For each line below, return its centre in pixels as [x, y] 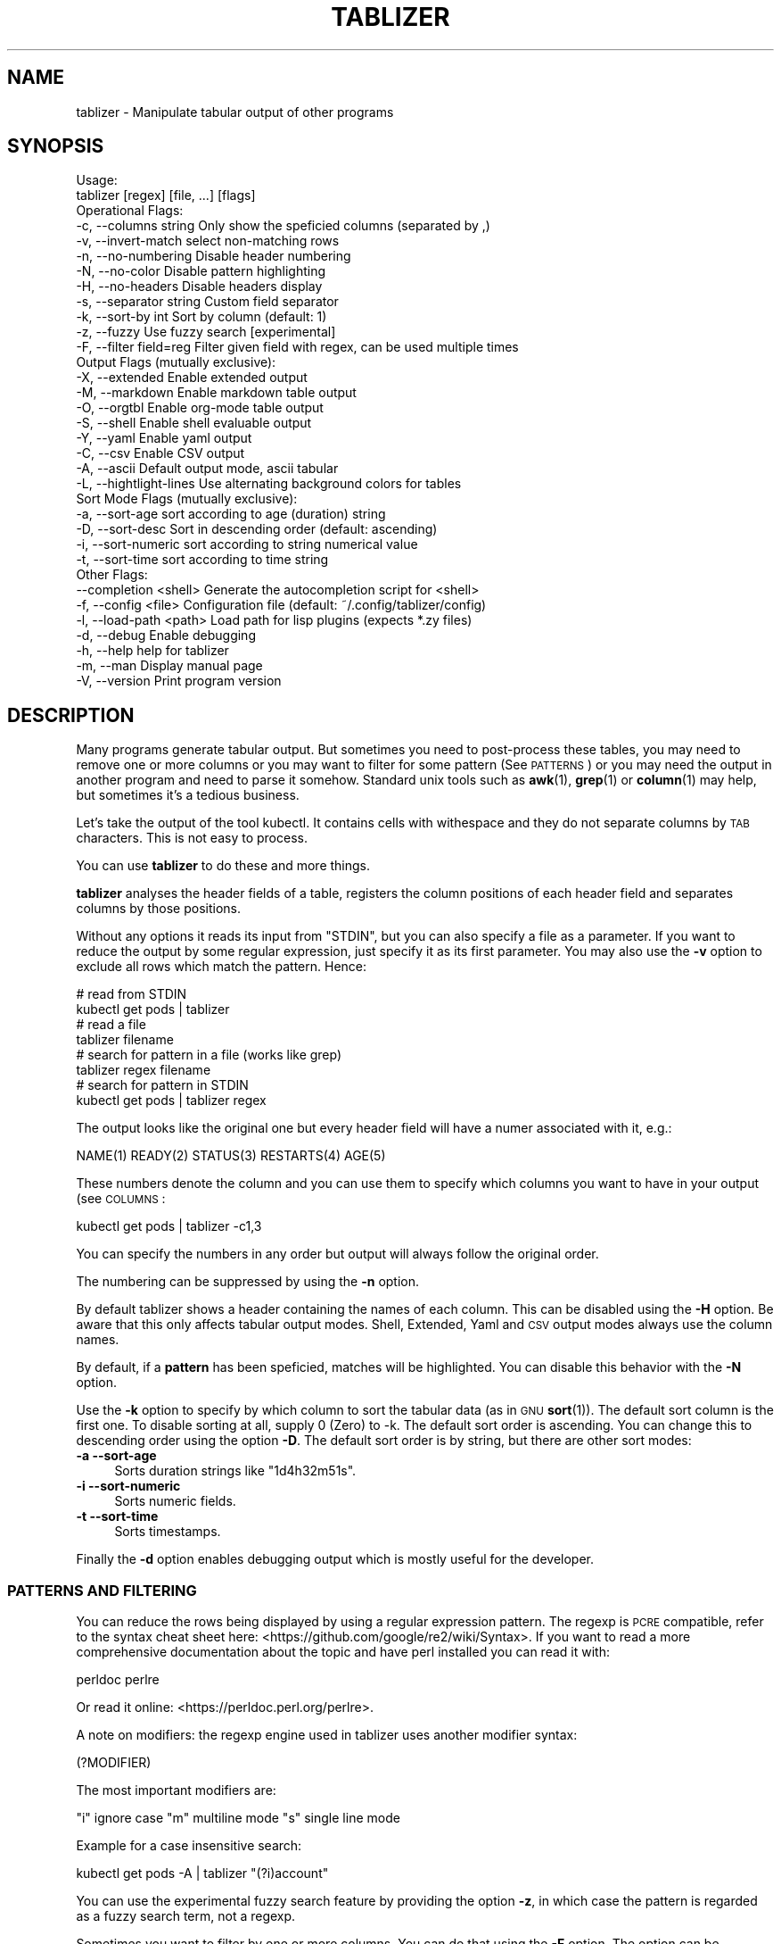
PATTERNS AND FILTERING [102, 1590]
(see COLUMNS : [121, 1199]
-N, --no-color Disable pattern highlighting [201, 271]
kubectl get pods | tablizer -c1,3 [169, 1226]
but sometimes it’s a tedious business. [188, 795]
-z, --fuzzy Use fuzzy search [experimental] [206, 332]
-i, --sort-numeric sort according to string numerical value [247, 544]
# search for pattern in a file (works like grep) [209, 1055]
